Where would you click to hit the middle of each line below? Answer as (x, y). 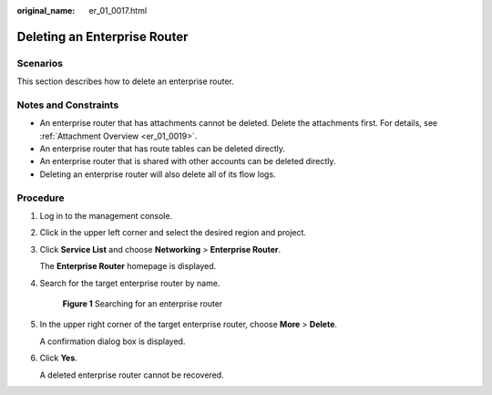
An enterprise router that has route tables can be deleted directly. (163, 149)
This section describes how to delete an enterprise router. (125, 81)
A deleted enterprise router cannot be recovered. (132, 375)
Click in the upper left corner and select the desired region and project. (173, 233)
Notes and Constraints (68, 105)
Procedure (41, 198)
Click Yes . (58, 358)
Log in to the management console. (106, 216)
